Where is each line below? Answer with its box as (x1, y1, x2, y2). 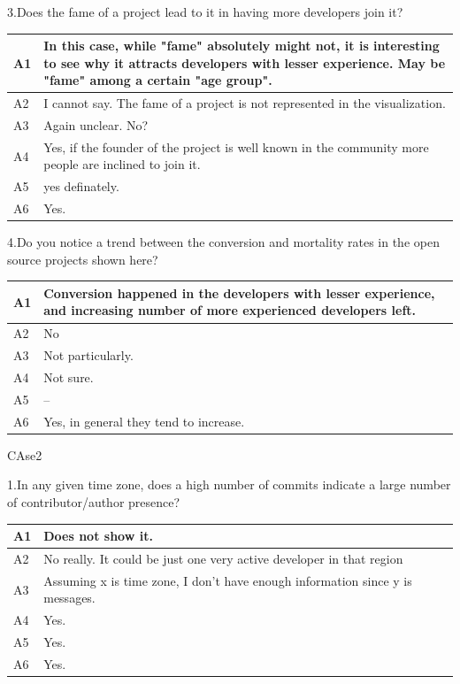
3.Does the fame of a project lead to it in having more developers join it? (7, 3, 403, 20)
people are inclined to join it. (43, 155, 201, 173)
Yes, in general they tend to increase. (43, 411, 245, 430)
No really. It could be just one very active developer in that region (43, 549, 403, 567)
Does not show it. (43, 526, 153, 545)
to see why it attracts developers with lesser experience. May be (43, 53, 446, 72)
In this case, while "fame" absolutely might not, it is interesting (43, 36, 440, 55)
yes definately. (43, 177, 119, 196)
